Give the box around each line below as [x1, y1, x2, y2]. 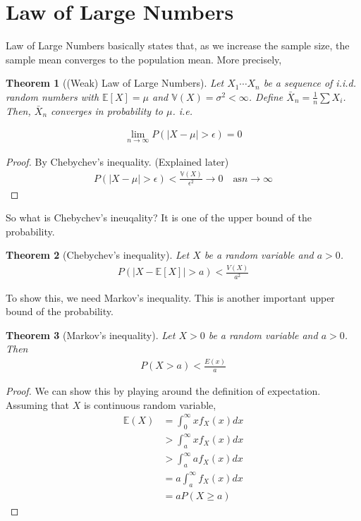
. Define [248, 89, 283, 104]
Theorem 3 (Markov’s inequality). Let [6, 327, 176, 342]
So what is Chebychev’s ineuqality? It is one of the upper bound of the [6, 210, 312, 225]
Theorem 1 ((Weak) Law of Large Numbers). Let [6, 75, 224, 90]
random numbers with [6, 89, 99, 104]
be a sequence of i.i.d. [263, 75, 357, 90]
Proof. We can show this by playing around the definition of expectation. [6, 384, 321, 398]
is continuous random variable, [83, 397, 216, 412]
